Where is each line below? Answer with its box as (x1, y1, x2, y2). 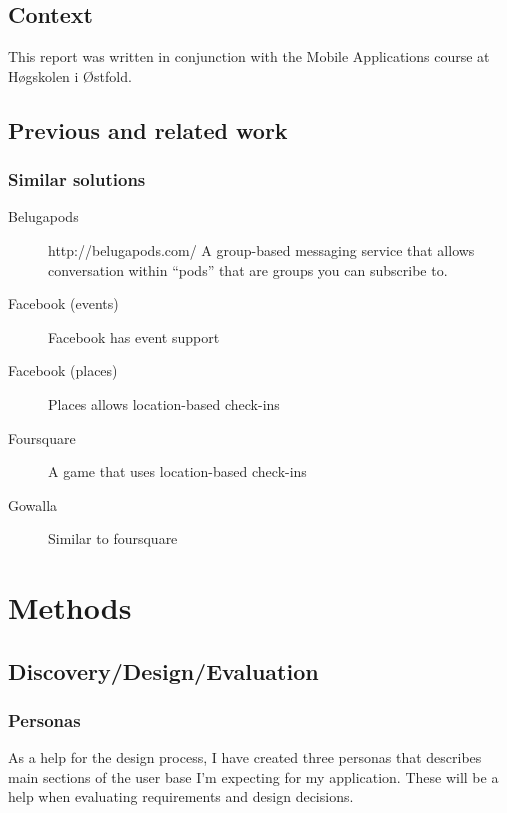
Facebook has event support (48, 326, 220, 347)
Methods (8, 587, 132, 628)
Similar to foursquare (48, 528, 178, 549)
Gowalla (8, 494, 58, 515)
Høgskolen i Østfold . (8, 65, 132, 86)
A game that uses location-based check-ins (48, 461, 307, 482)
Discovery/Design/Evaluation (8, 655, 319, 686)
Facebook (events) (8, 293, 119, 314)
